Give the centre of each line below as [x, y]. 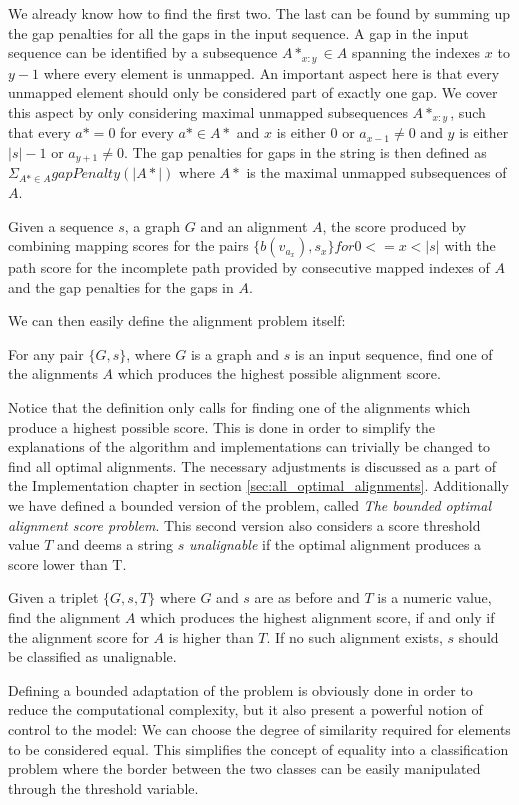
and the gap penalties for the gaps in [121, 286]
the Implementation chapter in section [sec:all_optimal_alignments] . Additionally [258, 485]
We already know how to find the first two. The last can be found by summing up [259, 13]
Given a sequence [61, 225]
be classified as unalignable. [92, 656]
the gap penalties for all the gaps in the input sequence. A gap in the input [238, 32]
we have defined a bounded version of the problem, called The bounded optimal [249, 505]
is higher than [211, 636]
